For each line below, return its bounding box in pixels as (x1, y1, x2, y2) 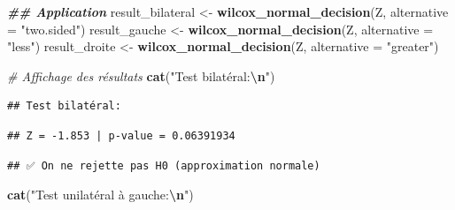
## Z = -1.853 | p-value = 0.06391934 (7, 129, 235, 142)
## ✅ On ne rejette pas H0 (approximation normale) (7, 159, 320, 172)
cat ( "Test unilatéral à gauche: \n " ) (7, 185, 194, 204)
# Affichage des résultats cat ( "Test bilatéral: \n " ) (7, 66, 275, 85)
